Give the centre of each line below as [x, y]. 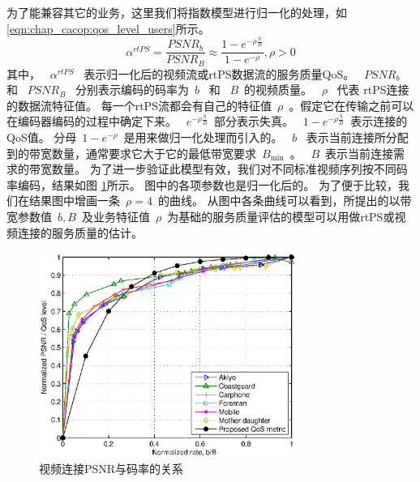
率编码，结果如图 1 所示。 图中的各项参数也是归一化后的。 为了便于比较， [202, 184]
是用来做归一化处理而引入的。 [203, 137]
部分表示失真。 [254, 121]
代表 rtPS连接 [373, 90]
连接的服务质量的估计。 [80, 232]
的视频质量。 [279, 90]
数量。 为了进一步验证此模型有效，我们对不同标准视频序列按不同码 [229, 169]
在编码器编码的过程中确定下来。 [92, 121]
